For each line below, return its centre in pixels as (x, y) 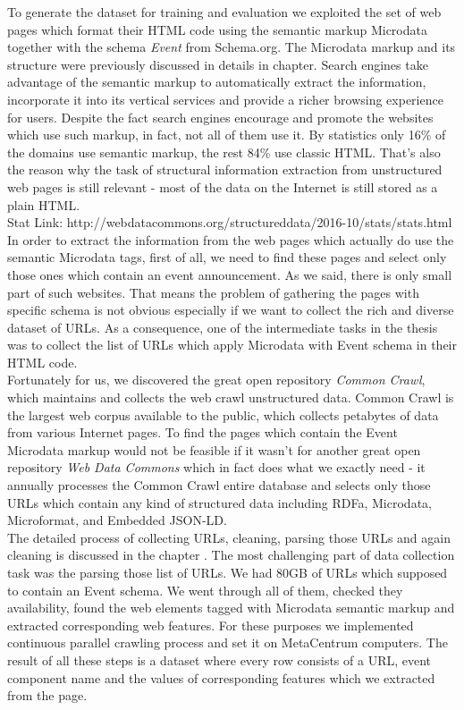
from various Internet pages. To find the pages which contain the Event (202, 432)
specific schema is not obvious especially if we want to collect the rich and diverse (231, 310)
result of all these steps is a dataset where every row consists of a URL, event (219, 659)
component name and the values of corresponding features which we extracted (221, 677)
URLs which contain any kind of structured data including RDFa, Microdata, (219, 502)
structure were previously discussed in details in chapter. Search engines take (218, 64)
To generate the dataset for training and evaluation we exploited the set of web (224, 12)
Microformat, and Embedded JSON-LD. (117, 520)
